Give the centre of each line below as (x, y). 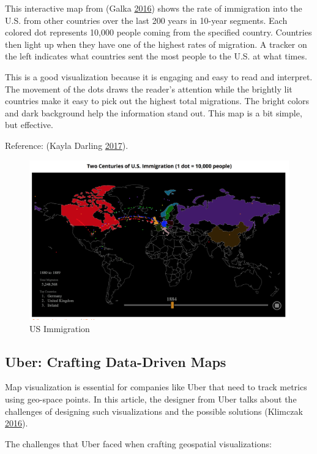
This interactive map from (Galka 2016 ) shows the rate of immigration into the (154, 8)
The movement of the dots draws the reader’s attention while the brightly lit (149, 89)
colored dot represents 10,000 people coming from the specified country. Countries (158, 32)
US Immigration (60, 328)
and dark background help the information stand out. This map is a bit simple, (154, 112)
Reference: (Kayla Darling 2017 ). (67, 145)
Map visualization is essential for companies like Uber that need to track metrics (156, 387)
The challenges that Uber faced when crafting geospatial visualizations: (138, 443)
